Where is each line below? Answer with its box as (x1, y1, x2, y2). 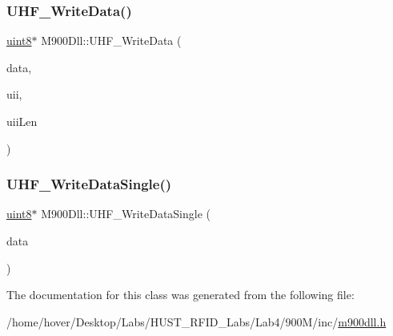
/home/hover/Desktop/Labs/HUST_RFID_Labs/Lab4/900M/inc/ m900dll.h (6, 313, 387, 330)
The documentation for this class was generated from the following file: (6, 286, 355, 303)
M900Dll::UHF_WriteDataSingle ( (41, 205, 211, 222)
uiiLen (6, 113, 38, 129)
